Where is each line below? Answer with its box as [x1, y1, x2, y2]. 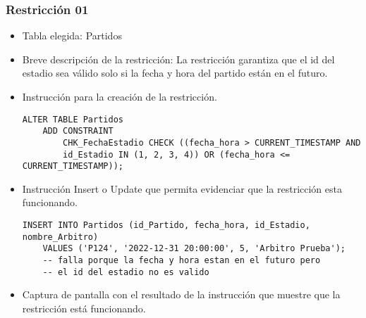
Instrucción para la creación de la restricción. [22, 89, 217, 103]
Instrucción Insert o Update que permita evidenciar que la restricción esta [22, 181, 342, 196]
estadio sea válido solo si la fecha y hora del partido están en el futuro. [22, 65, 328, 80]
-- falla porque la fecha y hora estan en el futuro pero [42, 255, 321, 266]
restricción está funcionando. [22, 300, 146, 315]
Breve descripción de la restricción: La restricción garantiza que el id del [22, 51, 335, 66]
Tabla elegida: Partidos [22, 28, 122, 43]
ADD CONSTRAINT [42, 126, 114, 136]
